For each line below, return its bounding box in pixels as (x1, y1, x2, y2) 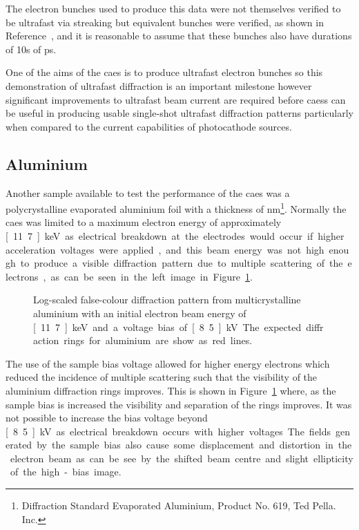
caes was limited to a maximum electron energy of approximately (6, 215, 282, 229)
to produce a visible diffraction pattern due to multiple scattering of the (20, 256, 343, 270)
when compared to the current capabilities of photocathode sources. (6, 119, 292, 133)
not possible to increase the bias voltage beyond (6, 410, 208, 425)
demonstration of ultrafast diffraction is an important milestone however (6, 78, 312, 93)
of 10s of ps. (6, 41, 57, 56)
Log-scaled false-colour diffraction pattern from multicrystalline (33, 292, 301, 307)
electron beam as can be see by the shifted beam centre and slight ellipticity (10, 451, 353, 465)
